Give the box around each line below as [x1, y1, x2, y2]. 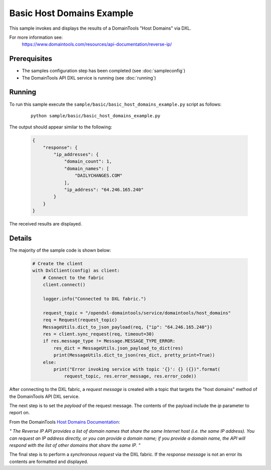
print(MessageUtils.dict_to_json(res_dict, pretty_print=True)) [53, 352, 215, 358]
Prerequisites [9, 54, 52, 63]
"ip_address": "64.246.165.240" [64, 187, 144, 193]
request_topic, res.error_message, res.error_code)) [64, 373, 197, 379]
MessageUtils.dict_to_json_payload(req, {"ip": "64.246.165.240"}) [43, 324, 213, 330]
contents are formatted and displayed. [9, 458, 88, 464]
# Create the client [32, 261, 83, 267]
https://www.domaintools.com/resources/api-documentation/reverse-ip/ [22, 41, 172, 47]
